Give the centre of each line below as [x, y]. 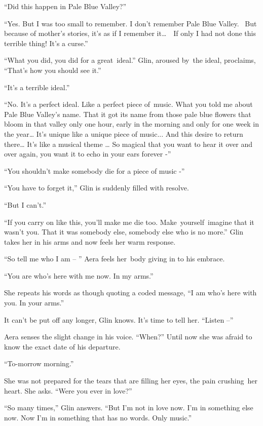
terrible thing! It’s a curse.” [46, 43]
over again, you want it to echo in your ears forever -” [88, 154]
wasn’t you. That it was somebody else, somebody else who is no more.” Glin [124, 232]
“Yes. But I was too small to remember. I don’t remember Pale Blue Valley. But [130, 23]
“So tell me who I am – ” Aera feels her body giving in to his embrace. [115, 259]
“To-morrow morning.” [39, 363]
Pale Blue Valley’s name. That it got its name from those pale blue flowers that [128, 114]
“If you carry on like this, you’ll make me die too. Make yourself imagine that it [129, 222]
